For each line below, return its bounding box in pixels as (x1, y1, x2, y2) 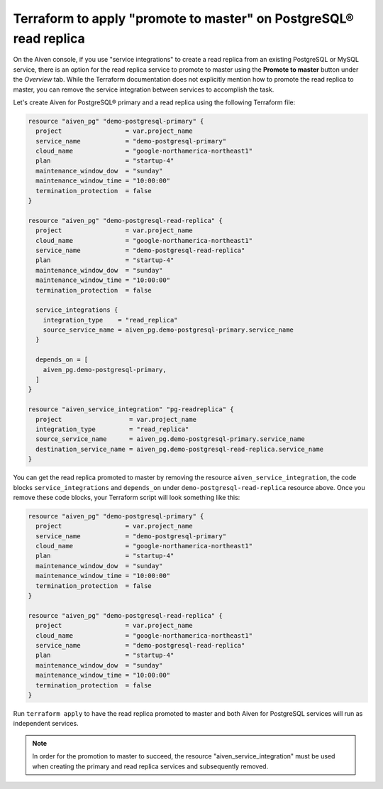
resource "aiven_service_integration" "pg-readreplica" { (28, 406, 234, 413)
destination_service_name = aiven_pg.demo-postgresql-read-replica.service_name (35, 445, 324, 453)
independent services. (13, 719, 79, 728)
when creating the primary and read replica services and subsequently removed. (32, 762, 269, 771)
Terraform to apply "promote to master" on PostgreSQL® (13, 11, 354, 26)
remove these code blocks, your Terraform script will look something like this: (13, 493, 240, 501)
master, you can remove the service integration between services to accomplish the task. (13, 85, 274, 94)
